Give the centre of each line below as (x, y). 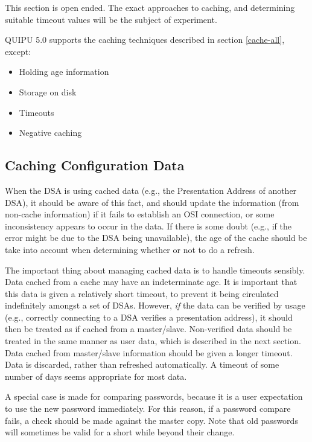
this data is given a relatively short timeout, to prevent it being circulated (142, 293)
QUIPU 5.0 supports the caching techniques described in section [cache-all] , (145, 40)
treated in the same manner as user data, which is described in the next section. (153, 341)
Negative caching (50, 133)
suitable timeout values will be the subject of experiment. (111, 19)
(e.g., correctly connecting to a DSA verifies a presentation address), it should (149, 317)
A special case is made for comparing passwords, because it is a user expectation (154, 396)
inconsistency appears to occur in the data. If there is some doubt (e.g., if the (148, 226)
